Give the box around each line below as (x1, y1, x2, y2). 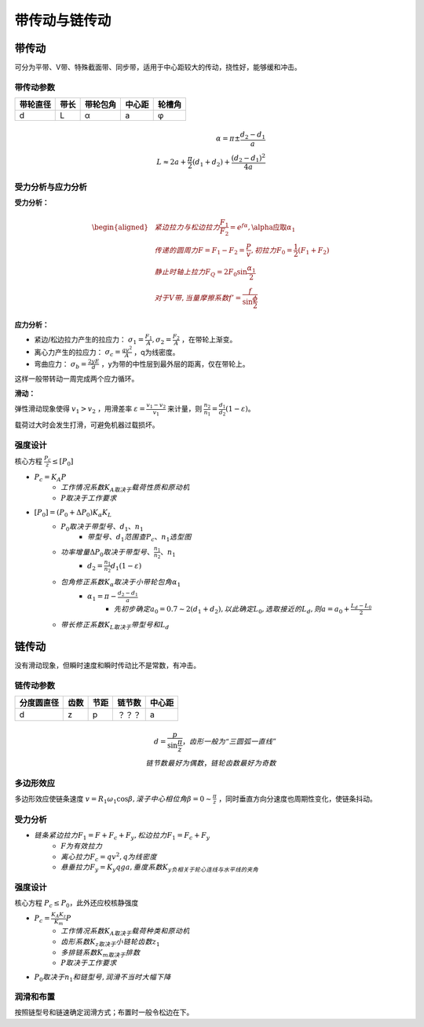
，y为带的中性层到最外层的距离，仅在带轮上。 (101, 359, 250, 368)
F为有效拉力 (60, 842, 103, 851)
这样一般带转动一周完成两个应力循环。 (14, 374, 139, 384)
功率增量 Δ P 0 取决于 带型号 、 (60, 547, 155, 558)
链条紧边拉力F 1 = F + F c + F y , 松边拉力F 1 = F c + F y (34, 831, 210, 842)
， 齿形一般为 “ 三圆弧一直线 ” (181, 736, 276, 746)
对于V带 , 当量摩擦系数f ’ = (154, 293, 242, 302)
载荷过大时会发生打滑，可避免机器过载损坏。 (14, 420, 159, 429)
